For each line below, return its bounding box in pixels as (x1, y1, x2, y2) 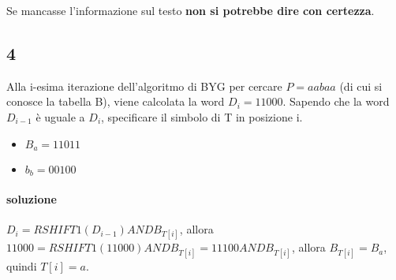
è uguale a (35, 108, 85, 125)
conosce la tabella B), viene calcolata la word (6, 93, 225, 110)
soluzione (6, 191, 57, 207)
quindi (6, 257, 37, 274)
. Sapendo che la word (282, 93, 390, 110)
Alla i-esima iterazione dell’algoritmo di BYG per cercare (6, 77, 282, 94)
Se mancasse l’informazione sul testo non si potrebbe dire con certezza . (6, 2, 375, 18)
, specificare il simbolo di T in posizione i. (101, 108, 303, 125)
